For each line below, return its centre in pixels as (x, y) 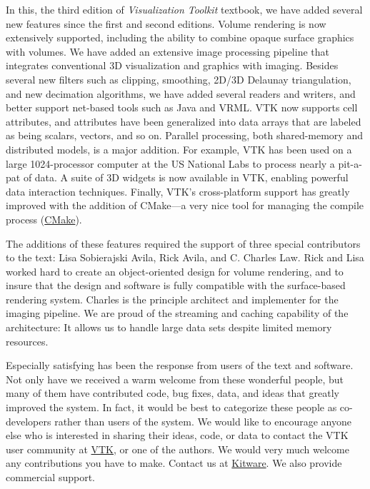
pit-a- (350, 163)
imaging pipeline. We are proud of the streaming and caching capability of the (177, 313)
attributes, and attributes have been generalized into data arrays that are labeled (184, 121)
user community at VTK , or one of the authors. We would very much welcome (177, 449)
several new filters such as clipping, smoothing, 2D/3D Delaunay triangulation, (179, 79)
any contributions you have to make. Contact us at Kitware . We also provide (174, 463)
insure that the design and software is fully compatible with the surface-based (176, 285)
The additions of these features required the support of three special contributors (183, 243)
